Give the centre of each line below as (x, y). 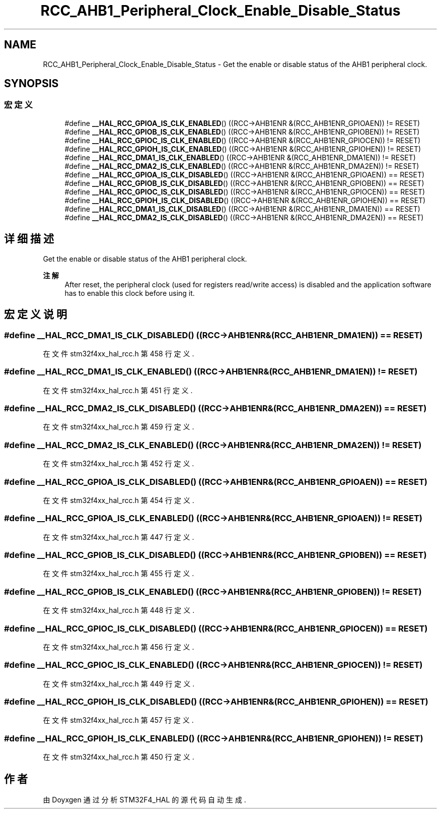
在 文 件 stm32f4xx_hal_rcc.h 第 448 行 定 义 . (119, 610)
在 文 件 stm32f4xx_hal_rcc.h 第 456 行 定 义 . (119, 647)
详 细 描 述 (29, 239)
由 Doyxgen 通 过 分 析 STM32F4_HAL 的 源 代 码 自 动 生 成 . (144, 799)
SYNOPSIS (31, 84)
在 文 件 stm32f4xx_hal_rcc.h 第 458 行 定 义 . (119, 353)
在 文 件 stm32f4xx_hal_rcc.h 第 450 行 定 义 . (119, 757)
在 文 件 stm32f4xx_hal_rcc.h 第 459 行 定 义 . (119, 427)
